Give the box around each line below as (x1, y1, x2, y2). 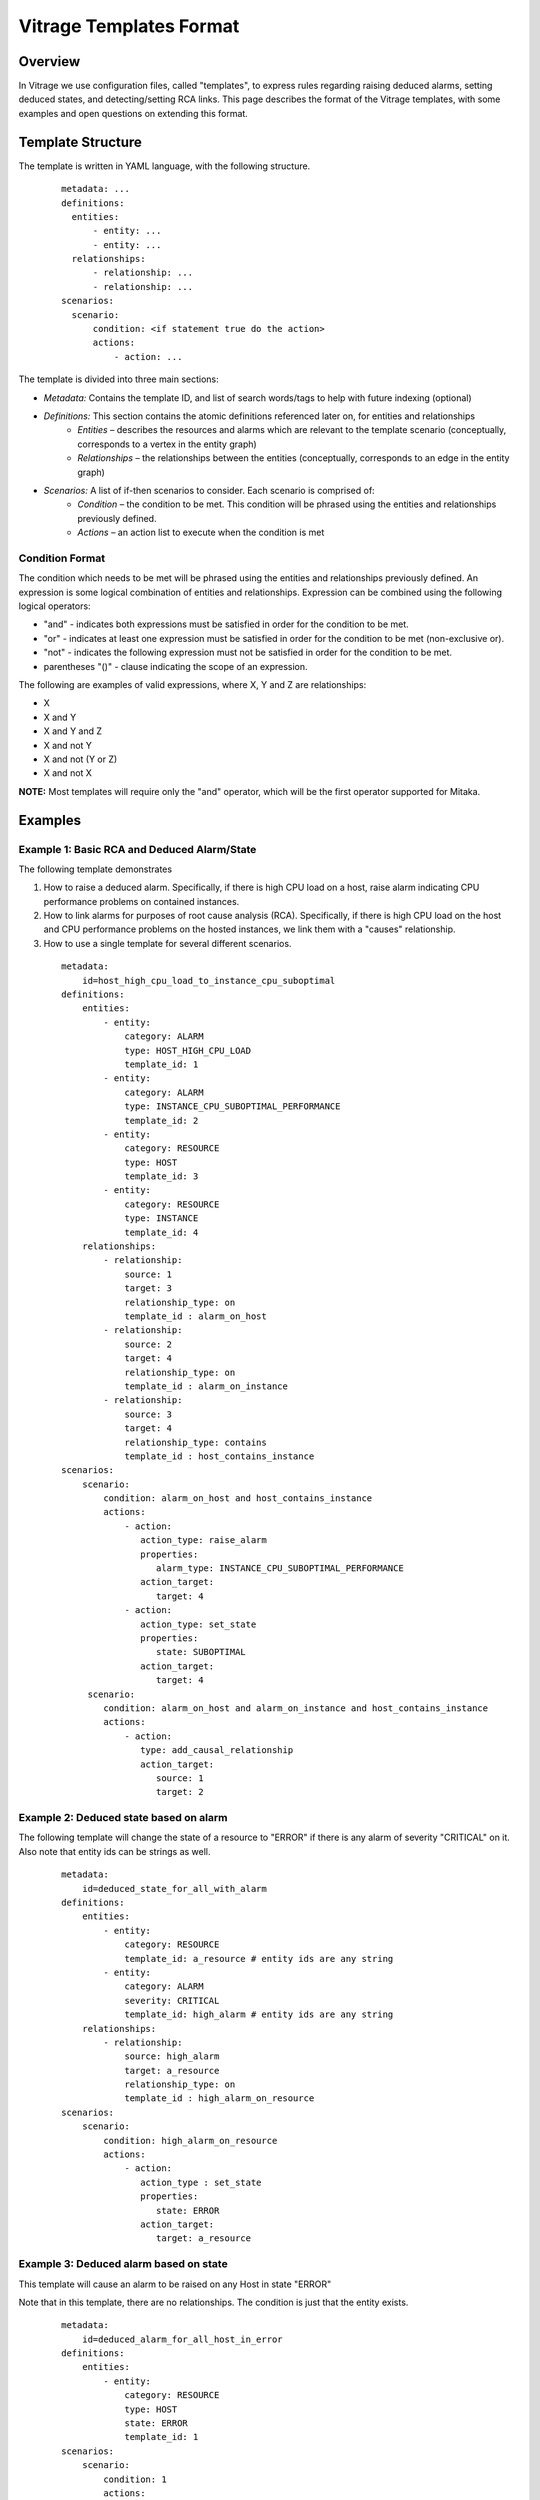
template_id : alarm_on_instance (124, 1380, 289, 1392)
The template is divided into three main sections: (18, 373, 219, 385)
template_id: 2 (124, 1115, 199, 1126)
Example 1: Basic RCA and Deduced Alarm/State (18, 842, 257, 856)
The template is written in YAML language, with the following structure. (18, 160, 311, 172)
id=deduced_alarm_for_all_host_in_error (81, 2333, 284, 2345)
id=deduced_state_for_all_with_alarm (81, 1883, 267, 1894)
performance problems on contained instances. (43, 895, 240, 907)
